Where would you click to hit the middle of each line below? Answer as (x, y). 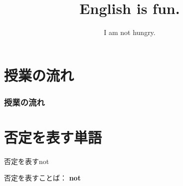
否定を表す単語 (53, 137)
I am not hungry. (130, 32)
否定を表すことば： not (42, 178)
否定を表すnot (27, 161)
